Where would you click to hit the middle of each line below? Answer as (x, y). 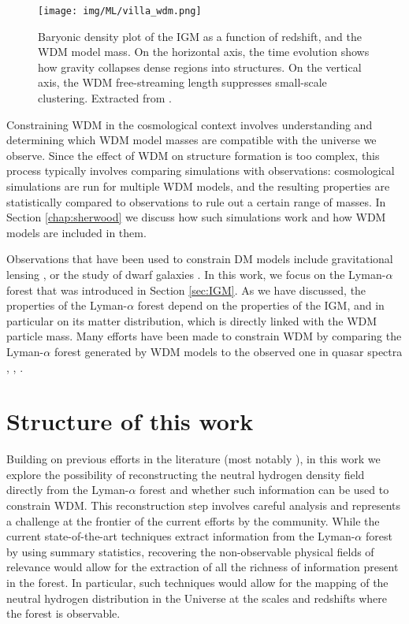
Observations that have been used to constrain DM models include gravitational (200, 259)
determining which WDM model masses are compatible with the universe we (191, 140)
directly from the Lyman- (68, 490)
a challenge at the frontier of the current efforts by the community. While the (193, 520)
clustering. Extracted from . (105, 98)
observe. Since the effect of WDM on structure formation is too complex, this (193, 155)
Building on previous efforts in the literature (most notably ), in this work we (193, 459)
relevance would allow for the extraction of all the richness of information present (203, 567)
